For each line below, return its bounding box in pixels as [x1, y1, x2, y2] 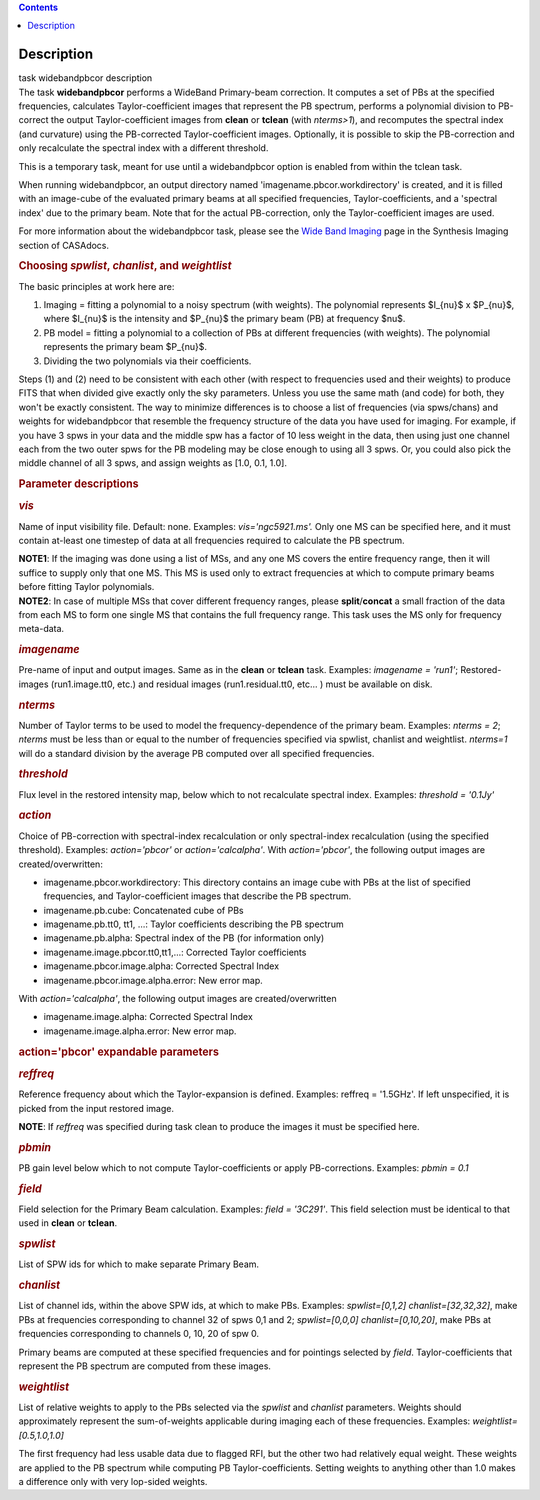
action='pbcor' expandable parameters [18, 1045, 220, 1059]
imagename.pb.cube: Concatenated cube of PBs [43, 904, 244, 916]
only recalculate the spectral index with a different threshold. [18, 142, 269, 154]
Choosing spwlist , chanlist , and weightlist [18, 259, 232, 273]
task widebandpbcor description [18, 72, 153, 84]
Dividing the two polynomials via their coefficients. [43, 355, 252, 367]
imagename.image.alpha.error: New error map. [43, 1025, 237, 1037]
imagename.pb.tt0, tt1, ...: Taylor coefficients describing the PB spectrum [43, 918, 344, 930]
